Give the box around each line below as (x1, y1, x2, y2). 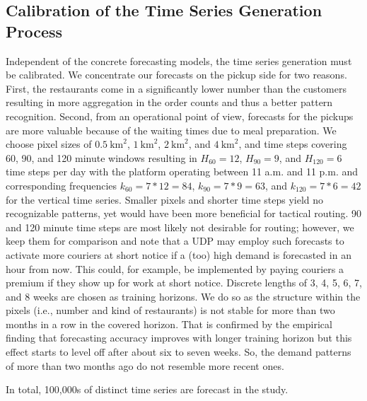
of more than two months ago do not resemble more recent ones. (6, 358, 284, 373)
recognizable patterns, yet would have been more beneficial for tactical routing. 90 (6, 206, 362, 221)
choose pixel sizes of (6, 136, 92, 151)
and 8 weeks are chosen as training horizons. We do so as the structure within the (6, 289, 361, 303)
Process (6, 20, 63, 42)
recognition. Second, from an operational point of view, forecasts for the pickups (6, 108, 354, 123)
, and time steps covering (238, 136, 347, 151)
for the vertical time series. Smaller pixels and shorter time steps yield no (6, 192, 324, 207)
